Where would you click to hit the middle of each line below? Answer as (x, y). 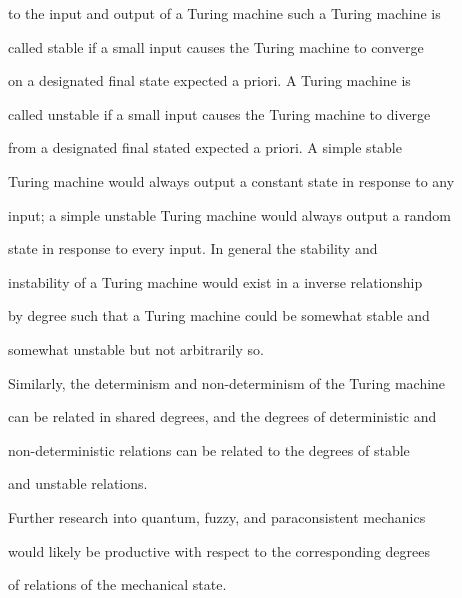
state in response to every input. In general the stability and (193, 248)
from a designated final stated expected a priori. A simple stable (205, 147)
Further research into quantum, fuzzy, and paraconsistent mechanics (217, 516)
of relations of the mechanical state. (117, 584)
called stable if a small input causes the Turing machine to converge (216, 46)
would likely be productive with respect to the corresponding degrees (219, 550)
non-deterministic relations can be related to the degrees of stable (209, 449)
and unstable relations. (78, 483)
